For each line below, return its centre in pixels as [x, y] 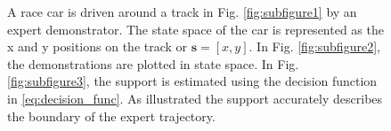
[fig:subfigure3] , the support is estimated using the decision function [192, 81]
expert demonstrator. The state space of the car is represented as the [195, 29]
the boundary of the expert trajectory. [111, 116]
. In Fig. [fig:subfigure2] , [314, 46]
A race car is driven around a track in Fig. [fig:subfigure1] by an [182, 12]
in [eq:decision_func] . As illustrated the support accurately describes [195, 98]
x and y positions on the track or [98, 46]
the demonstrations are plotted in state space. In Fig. [153, 63]
